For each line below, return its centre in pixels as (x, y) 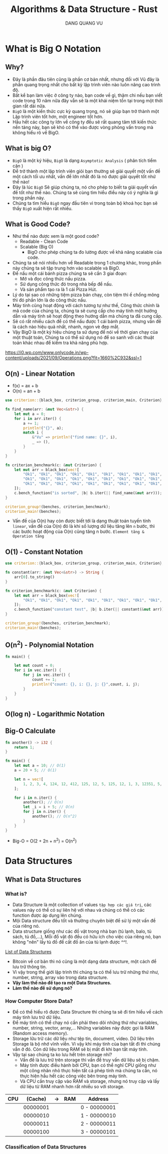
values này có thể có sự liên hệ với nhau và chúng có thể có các (78, 910)
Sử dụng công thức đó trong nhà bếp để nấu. (66, 284)
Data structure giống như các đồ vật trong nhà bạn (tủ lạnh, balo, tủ (82, 931)
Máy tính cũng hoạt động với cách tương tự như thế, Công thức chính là (86, 306)
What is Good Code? (38, 224)
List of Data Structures (28, 952)
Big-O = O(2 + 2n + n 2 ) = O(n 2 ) (44, 840)
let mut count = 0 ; (34, 666)
